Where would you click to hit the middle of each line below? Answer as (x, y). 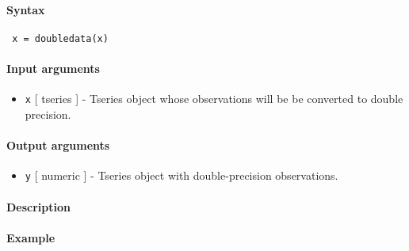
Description (39, 206)
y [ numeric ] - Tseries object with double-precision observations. (182, 175)
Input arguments (53, 68)
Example (31, 237)
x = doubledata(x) (60, 38)
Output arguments (58, 145)
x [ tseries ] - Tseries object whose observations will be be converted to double (214, 99)
